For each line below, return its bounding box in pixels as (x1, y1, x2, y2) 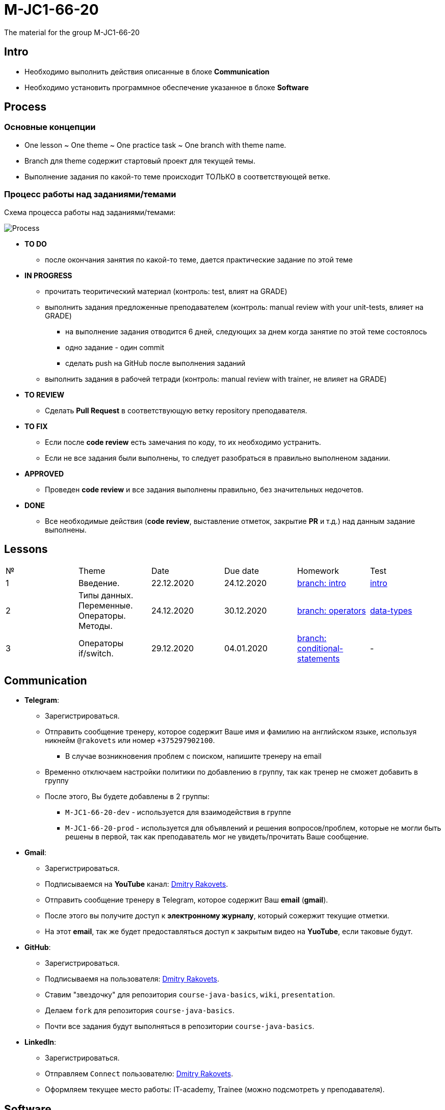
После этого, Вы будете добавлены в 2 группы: (45, 792, 210, 801)
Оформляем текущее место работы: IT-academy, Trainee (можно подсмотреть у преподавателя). (45, 1085, 385, 1094)
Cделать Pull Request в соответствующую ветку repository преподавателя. (45, 406, 307, 415)
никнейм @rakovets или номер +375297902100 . (45, 736, 215, 745)
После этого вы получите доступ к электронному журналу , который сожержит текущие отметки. (45, 911, 389, 920)
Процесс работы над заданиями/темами (4, 189, 176, 200)
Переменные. (78, 600, 133, 611)
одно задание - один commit (65, 342, 165, 352)
